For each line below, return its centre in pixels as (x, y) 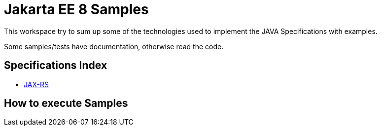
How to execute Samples (66, 103)
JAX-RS (36, 84)
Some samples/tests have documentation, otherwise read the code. (114, 46)
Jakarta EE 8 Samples (76, 9)
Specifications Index (56, 65)
